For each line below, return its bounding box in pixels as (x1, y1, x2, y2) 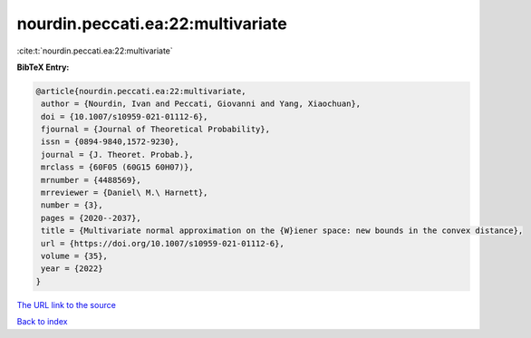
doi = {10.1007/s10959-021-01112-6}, (41, 111, 208, 121)
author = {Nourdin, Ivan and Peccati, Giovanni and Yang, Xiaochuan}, (41, 99, 362, 109)
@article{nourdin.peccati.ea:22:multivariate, (35, 86, 246, 96)
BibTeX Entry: (16, 62, 70, 72)
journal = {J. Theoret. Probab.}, (41, 150, 194, 159)
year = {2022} (41, 264, 103, 274)
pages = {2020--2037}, (41, 213, 142, 223)
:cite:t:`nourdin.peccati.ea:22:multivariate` (16, 45, 174, 56)
